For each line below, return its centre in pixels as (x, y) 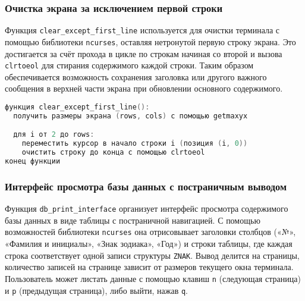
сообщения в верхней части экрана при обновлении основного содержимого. (144, 88)
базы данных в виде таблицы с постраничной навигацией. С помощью (133, 220)
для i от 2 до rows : (54, 135)
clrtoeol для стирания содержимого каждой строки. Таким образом (129, 65)
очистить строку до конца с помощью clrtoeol (113, 153)
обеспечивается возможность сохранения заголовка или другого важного (136, 76)
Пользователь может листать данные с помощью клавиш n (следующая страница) (153, 278)
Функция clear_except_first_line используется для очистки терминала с (142, 30)
